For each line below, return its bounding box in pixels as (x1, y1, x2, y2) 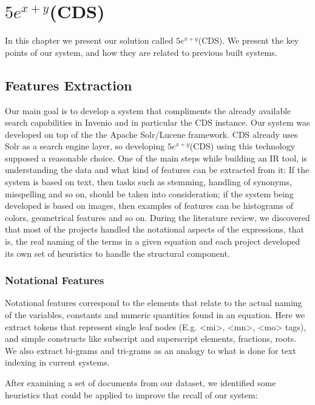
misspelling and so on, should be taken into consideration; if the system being (5, 187, 294, 200)
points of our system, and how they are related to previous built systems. (5, 46, 277, 58)
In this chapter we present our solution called (5, 34, 174, 47)
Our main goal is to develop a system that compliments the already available (5, 104, 291, 117)
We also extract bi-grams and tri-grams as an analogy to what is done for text (5, 344, 296, 356)
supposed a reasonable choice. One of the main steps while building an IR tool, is (5, 151, 308, 164)
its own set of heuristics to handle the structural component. (5, 247, 230, 259)
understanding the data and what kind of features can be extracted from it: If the (5, 163, 310, 176)
